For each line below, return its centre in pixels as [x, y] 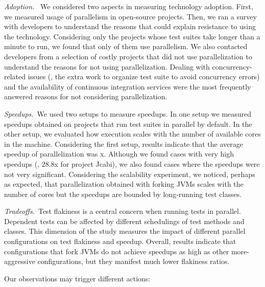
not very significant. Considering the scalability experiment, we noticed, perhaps [130, 174]
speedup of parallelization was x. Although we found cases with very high [119, 154]
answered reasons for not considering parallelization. [86, 96]
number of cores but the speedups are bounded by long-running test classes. [123, 194]
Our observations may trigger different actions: [77, 278]
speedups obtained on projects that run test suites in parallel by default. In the [128, 124]
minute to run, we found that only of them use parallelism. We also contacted [126, 46]
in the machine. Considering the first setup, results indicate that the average [124, 143]
